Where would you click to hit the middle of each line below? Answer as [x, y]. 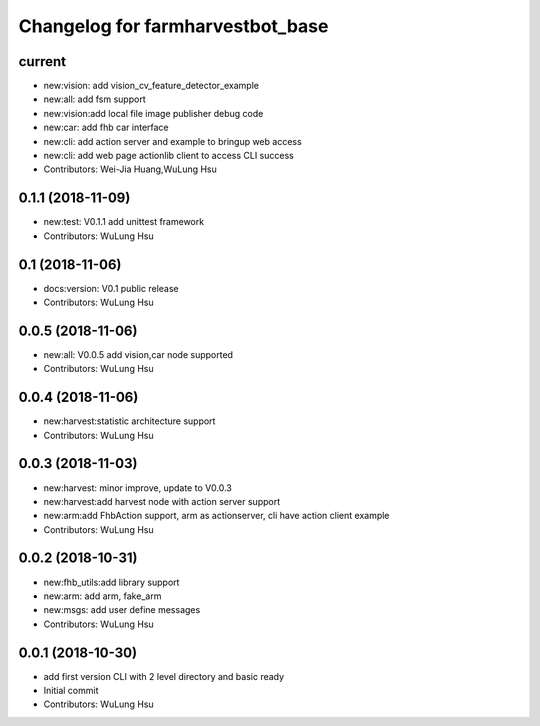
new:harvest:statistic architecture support [129, 421]
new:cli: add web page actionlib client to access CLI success [168, 156]
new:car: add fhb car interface [106, 127]
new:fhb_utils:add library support [111, 582]
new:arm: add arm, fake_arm [102, 596]
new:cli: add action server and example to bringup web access [172, 141]
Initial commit [71, 691]
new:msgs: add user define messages [122, 610]
